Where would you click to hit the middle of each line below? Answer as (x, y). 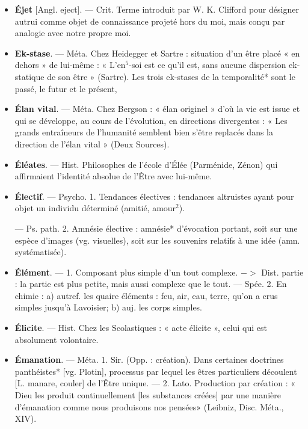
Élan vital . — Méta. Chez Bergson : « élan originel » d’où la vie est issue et (157, 109)
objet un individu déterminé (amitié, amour (95, 208)
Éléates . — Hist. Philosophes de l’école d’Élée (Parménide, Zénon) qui (146, 164)
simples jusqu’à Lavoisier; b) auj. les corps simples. (109, 307)
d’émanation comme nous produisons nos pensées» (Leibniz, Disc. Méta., (149, 406)
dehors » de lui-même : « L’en (70, 65)
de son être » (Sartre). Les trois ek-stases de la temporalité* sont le (171, 76)
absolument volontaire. (57, 339)
